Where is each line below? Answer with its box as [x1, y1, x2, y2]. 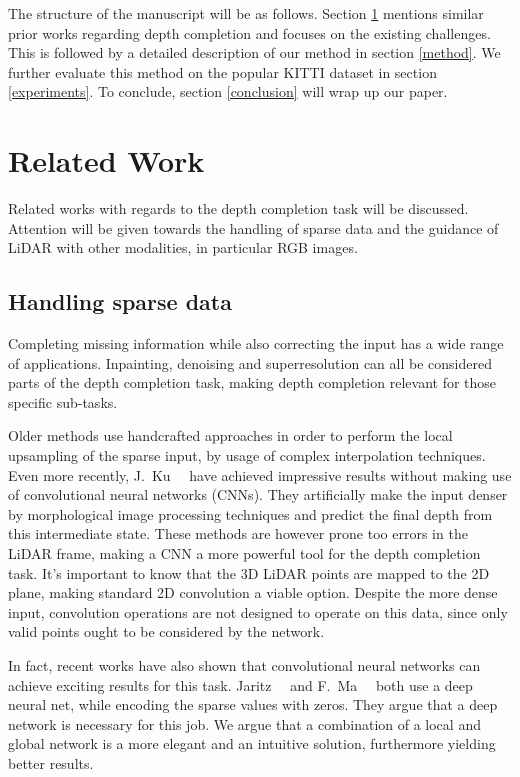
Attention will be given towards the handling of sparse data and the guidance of [8, 217, 499, 238]
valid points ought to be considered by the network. [8, 621, 325, 642]
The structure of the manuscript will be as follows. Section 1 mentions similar [8, 3, 484, 23]
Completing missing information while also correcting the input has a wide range [8, 333, 504, 354]
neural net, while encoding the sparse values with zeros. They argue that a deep [8, 694, 498, 715]
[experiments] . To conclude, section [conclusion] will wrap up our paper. [8, 81, 448, 102]
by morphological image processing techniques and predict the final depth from [8, 503, 493, 524]
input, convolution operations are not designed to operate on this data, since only [8, 601, 508, 622]
